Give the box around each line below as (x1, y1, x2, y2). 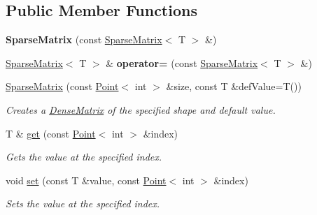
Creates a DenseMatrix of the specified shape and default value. (6, 102, 276, 117)
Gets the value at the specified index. (6, 149, 162, 164)
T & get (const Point (6, 126, 96, 140)
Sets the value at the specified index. (6, 196, 160, 211)
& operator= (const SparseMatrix (106, 55, 258, 70)
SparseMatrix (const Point (6, 79, 119, 94)
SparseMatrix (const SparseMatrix (6, 32, 162, 47)
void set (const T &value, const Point (6, 172, 167, 187)
